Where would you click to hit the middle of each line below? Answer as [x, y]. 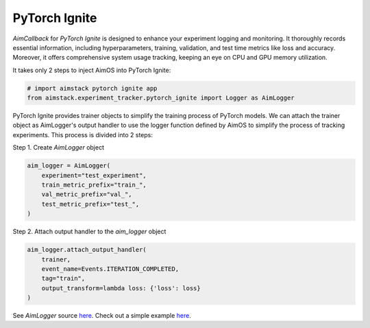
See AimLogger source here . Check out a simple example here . [102, 316]
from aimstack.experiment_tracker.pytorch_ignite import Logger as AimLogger [161, 98]
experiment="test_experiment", [94, 175]
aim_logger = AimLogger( [69, 166]
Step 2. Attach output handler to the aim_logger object [89, 232]
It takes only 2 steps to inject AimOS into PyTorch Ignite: [92, 70]
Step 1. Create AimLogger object [59, 148]
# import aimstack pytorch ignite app [92, 88]
